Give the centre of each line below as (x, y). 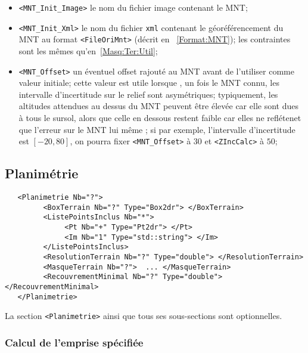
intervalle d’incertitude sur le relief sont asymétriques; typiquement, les (148, 94)
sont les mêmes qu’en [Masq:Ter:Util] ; (88, 50)
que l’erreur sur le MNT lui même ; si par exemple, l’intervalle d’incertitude (157, 129)
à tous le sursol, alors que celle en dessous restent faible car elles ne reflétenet (160, 117)
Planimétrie (42, 173)
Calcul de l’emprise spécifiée (74, 342)
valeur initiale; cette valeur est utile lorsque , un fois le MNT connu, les (149, 83)
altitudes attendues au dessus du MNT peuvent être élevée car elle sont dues (158, 106)
